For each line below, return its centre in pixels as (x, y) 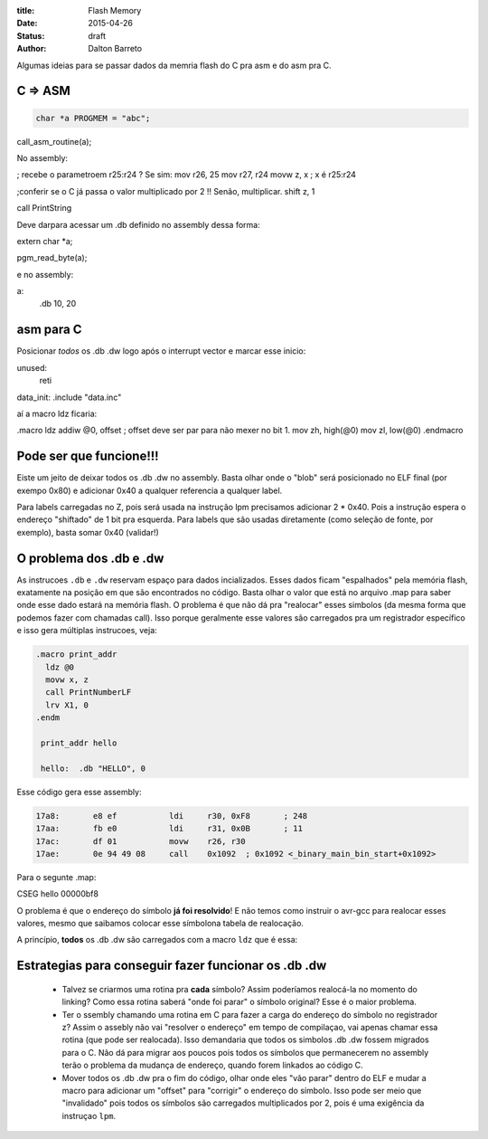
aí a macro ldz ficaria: (57, 413)
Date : (27, 24)
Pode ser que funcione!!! (88, 456)
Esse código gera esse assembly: (79, 792)
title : (26, 10)
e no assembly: (45, 274)
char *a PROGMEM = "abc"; (93, 118)
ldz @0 (60, 667)
